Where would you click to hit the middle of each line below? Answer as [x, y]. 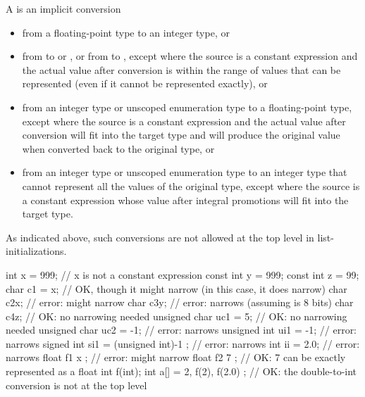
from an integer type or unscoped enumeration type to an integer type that [185, 172]
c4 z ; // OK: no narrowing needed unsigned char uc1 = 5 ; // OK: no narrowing [177, 316]
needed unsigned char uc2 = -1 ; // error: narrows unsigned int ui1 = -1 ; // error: [181, 330]
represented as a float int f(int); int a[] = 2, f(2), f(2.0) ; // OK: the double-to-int [181, 371]
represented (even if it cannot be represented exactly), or [145, 83]
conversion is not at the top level [76, 385]
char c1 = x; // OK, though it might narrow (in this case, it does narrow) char [177, 288]
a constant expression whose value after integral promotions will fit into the [185, 200]
